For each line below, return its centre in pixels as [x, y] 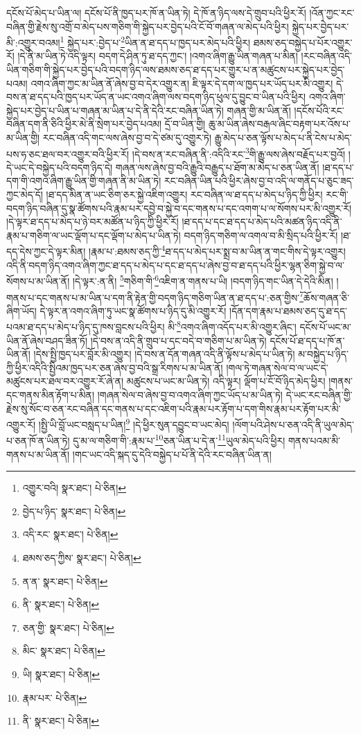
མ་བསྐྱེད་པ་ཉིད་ [323, 354]
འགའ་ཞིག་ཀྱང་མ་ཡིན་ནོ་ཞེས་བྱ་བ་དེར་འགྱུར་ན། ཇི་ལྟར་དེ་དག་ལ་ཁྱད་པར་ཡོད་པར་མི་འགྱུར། [182, 83]
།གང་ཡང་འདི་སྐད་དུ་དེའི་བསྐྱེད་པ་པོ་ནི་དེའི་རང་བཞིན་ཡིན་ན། [172, 454]
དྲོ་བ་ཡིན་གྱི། [185, 124]
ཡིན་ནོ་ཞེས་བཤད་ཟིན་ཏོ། [47, 340]
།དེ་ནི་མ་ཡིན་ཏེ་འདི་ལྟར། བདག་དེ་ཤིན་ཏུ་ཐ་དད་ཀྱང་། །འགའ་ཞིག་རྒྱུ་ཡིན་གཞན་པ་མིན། [158, 56]
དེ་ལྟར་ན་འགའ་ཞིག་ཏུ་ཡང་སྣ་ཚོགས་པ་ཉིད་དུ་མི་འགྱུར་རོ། [133, 310]
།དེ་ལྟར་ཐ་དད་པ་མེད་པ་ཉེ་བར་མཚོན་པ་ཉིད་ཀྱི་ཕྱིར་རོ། [93, 222]
